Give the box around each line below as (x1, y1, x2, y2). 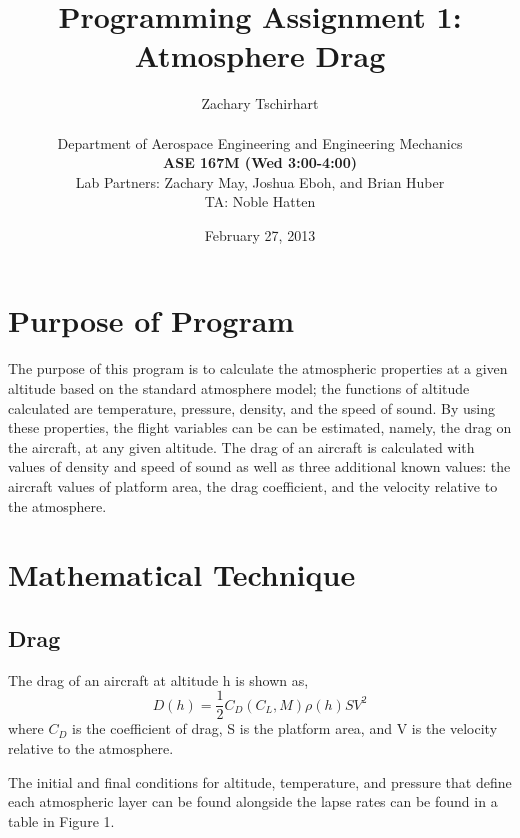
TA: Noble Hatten (204, 191, 316, 212)
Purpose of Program (8, 300, 295, 341)
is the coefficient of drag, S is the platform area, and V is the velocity (72, 718, 498, 739)
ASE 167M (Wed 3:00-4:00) (163, 152, 357, 173)
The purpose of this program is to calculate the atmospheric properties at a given (8, 358, 508, 379)
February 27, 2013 (204, 224, 316, 245)
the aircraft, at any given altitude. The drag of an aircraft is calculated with (8, 436, 475, 457)
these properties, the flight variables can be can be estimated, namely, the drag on (8, 417, 512, 438)
